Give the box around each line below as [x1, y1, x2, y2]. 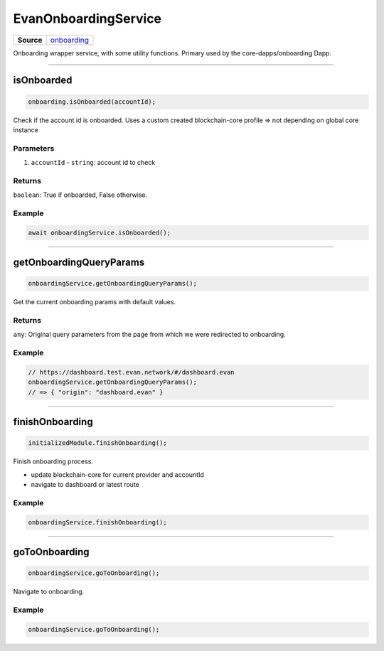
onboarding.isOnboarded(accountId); [28, 97, 156, 106]
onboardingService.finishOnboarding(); [28, 518, 167, 526]
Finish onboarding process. [13, 457, 94, 466]
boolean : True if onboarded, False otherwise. [13, 190, 148, 199]
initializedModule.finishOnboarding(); [28, 439, 167, 447]
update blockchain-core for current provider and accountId [31, 470, 204, 479]
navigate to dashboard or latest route [31, 480, 140, 489]
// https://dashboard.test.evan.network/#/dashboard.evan [28, 368, 235, 377]
